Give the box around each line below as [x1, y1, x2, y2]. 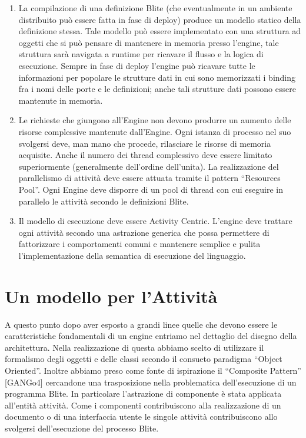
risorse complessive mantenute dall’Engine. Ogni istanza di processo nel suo [18, 125, 291, 137]
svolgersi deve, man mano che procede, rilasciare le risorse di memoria [18, 137, 271, 149]
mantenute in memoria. [18, 94, 103, 106]
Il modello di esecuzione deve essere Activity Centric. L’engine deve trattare [18, 215, 292, 227]
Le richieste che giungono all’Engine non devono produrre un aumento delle [18, 114, 291, 126]
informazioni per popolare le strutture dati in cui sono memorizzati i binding [18, 71, 296, 83]
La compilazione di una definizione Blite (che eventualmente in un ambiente [18, 2, 292, 14]
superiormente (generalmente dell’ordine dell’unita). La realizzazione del [18, 160, 279, 172]
